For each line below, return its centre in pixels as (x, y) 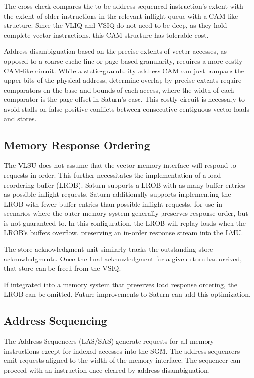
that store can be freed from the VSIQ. (63, 268)
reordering (19, 184)
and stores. (20, 118)
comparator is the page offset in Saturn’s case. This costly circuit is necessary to (124, 99)
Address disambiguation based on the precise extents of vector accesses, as (115, 51)
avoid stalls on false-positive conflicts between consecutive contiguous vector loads (127, 108)
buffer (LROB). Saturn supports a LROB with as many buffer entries (141, 184)
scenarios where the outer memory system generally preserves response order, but (126, 213)
